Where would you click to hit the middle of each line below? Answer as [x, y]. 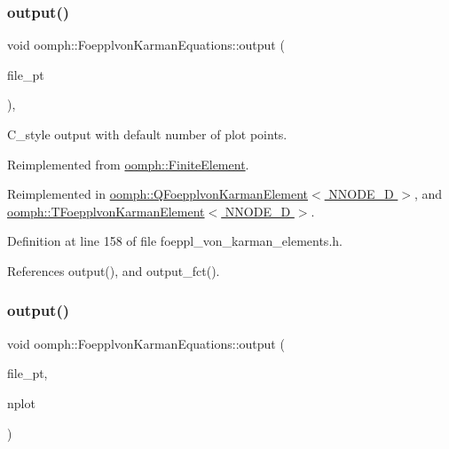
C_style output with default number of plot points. [147, 134]
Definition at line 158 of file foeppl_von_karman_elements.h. [175, 241]
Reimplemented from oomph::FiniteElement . [128, 164]
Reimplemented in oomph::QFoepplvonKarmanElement [158, 194]
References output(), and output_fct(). [114, 270]
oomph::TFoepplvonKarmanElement [106, 211]
